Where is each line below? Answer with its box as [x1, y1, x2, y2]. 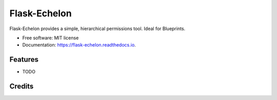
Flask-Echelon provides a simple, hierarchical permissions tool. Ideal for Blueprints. [9, 26, 186, 32]
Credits [9, 82, 34, 91]
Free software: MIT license [22, 35, 79, 41]
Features [9, 55, 38, 64]
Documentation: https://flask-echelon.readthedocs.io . [22, 42, 136, 48]
